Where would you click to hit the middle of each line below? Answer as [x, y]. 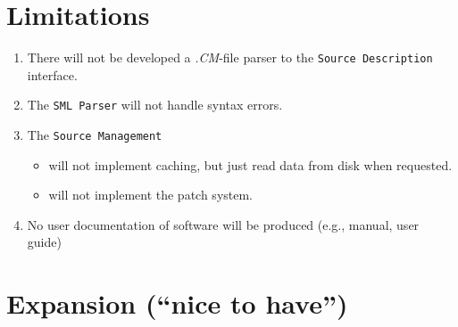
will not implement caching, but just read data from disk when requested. [250, 164]
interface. [52, 74]
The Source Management [95, 135]
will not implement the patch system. [151, 195]
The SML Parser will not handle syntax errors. [155, 105]
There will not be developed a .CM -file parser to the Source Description [230, 57]
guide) [44, 242]
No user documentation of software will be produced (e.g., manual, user [223, 224]
